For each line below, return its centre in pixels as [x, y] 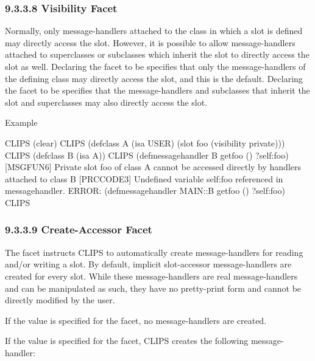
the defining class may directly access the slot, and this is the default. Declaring [154, 78]
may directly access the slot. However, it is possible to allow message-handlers [150, 42]
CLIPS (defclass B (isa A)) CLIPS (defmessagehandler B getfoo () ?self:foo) [147, 155]
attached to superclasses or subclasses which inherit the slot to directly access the [157, 54]
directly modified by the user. [60, 300]
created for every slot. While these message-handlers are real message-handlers [151, 276]
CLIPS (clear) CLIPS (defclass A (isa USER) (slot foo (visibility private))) [145, 143]
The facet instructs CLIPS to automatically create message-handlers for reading [154, 252]
